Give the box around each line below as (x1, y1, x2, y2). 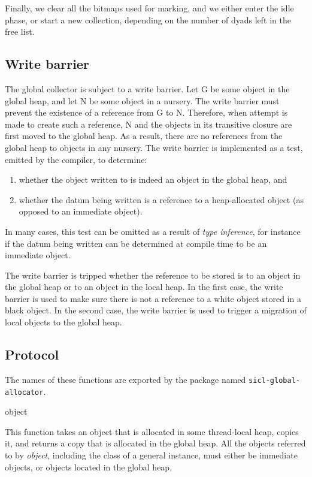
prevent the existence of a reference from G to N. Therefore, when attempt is (5, 106, 288, 119)
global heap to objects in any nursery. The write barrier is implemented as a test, (5, 141, 303, 153)
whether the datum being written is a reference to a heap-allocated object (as (19, 193, 304, 206)
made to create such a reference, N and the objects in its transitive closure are (5, 117, 292, 130)
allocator (5, 388, 44, 397)
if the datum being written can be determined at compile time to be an (5, 237, 267, 249)
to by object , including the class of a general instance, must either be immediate (5, 448, 298, 461)
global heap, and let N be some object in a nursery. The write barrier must (5, 94, 280, 107)
